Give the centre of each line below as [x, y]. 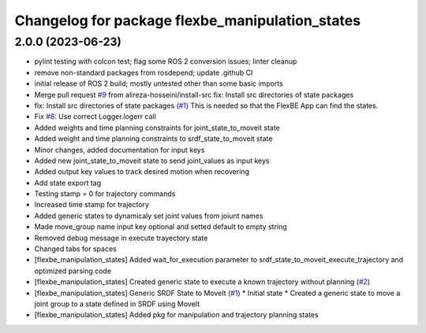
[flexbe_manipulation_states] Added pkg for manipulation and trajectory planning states [176, 315]
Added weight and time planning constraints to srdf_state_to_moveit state [153, 139]
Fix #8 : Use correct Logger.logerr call [95, 117]
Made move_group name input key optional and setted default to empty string [161, 227]
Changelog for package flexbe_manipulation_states [188, 20]
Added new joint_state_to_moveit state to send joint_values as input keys [152, 161]
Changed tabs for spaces [76, 249]
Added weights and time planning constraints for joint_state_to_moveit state [157, 128]
